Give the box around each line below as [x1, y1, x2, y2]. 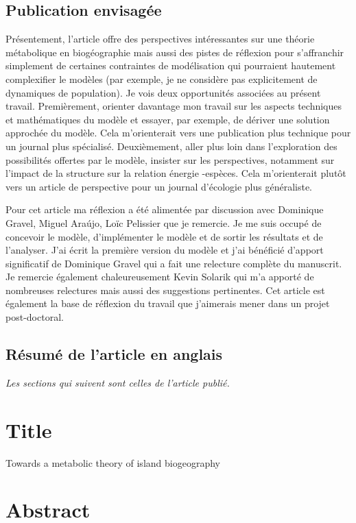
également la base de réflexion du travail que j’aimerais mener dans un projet [5, 296, 330, 311]
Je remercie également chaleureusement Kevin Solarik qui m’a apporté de [5, 269, 314, 284]
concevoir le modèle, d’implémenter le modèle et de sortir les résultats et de [5, 229, 323, 243]
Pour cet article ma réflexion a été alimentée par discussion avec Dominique [5, 202, 324, 217]
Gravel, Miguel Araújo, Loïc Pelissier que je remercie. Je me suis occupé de [5, 215, 322, 230]
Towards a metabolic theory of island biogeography [5, 455, 220, 470]
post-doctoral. [5, 310, 64, 324]
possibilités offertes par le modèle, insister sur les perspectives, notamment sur [5, 152, 335, 167]
